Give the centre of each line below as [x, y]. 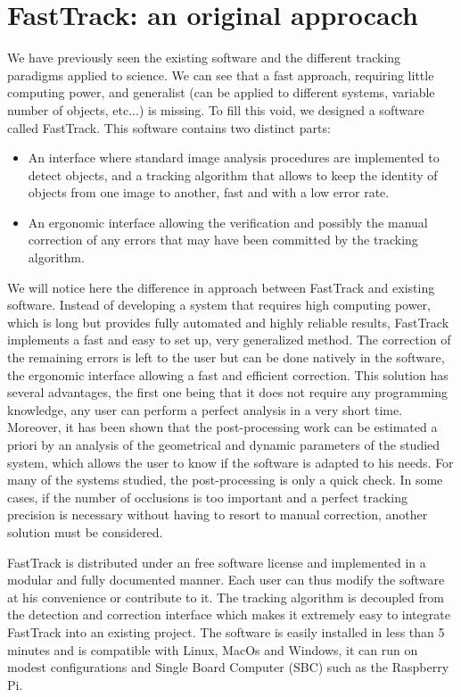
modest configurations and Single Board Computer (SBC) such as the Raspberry [228, 667]
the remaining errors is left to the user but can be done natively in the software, [226, 357]
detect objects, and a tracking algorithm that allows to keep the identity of [233, 174]
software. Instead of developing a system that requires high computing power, [219, 305]
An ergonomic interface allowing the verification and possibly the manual [228, 222]
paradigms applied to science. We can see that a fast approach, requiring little [221, 75]
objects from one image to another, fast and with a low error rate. [209, 192]
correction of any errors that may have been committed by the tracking [223, 240]
